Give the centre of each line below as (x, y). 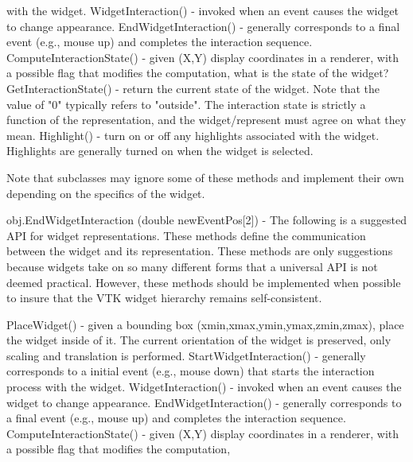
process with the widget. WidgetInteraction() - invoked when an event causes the (204, 387)
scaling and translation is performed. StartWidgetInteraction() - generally (186, 355)
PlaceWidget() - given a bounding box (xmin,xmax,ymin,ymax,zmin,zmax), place (205, 324)
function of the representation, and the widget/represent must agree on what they (206, 120)
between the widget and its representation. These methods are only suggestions (200, 251)
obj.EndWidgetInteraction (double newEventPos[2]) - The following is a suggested (207, 220)
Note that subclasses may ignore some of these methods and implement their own (205, 177)
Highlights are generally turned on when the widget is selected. (160, 151)
